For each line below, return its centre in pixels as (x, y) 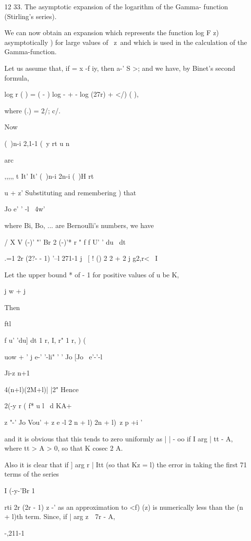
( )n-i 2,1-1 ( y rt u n (37, 143)
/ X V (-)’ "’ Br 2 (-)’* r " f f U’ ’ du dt (65, 241)
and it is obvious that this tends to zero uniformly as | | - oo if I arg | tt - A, (119, 438)
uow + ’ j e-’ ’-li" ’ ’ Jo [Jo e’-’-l (53, 356)
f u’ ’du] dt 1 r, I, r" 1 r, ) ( (45, 340)
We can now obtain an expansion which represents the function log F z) (112, 32)
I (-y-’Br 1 (20, 490)
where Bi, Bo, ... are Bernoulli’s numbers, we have (79, 225)
